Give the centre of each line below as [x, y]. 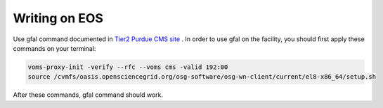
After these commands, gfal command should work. [88, 95]
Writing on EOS [58, 18]
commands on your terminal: [54, 48]
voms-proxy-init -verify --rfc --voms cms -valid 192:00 [128, 67]
